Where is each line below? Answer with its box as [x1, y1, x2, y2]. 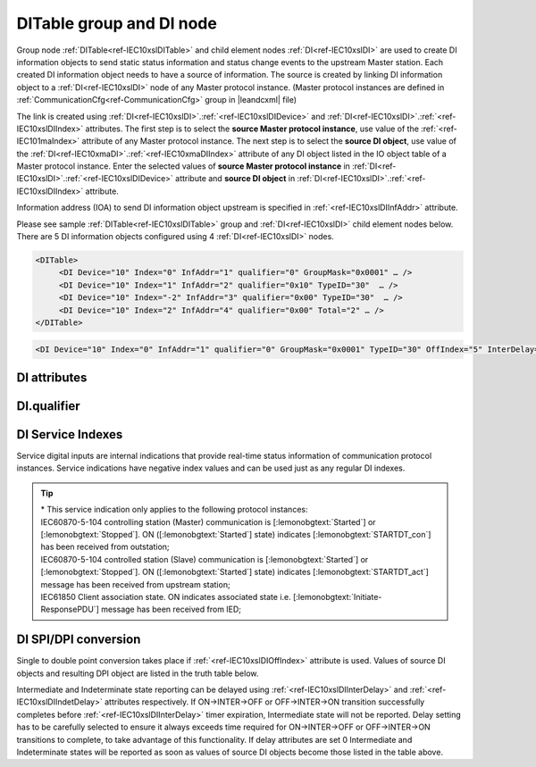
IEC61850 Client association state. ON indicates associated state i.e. [40, 591, 292, 602]
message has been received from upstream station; [40, 579, 231, 589]
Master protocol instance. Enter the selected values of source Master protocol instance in [16, 161, 350, 171]
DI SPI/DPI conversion [16, 632, 141, 647]
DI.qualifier [16, 398, 80, 413]
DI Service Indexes [16, 427, 123, 442]
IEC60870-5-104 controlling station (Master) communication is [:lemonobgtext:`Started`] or [40, 516, 376, 527]
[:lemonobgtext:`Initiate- [292, 591, 382, 602]
